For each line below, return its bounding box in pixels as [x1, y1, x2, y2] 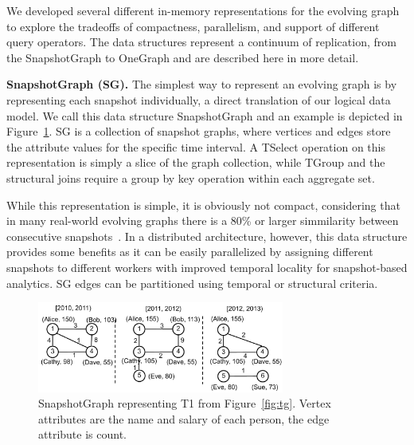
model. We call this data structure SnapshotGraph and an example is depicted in [6, 107, 403, 124]
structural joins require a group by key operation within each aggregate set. [6, 169, 375, 186]
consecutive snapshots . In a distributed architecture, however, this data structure [6, 227, 408, 244]
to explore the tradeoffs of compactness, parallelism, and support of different [6, 18, 380, 34]
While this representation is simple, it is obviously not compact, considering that [6, 196, 400, 213]
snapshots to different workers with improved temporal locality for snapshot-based [6, 258, 408, 275]
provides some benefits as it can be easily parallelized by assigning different [6, 243, 373, 260]
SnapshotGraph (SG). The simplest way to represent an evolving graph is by [6, 76, 397, 93]
